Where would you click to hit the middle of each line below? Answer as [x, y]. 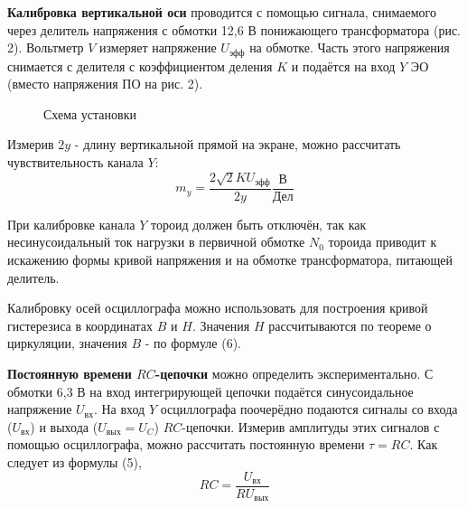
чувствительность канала [75, 162]
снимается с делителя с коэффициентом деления [140, 66]
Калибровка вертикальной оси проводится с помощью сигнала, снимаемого [222, 12]
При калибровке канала [71, 224]
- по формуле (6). [193, 343]
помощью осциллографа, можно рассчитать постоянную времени [186, 444]
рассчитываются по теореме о [350, 325]
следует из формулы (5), [75, 462]
